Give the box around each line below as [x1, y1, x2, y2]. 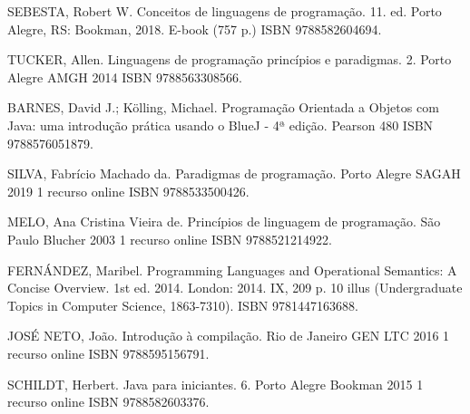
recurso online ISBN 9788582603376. [7, 392, 210, 411]
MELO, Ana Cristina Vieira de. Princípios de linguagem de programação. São [7, 212, 441, 231]
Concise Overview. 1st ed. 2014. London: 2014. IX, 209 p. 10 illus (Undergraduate [7, 278, 463, 297]
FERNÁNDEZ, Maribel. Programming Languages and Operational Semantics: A [7, 260, 457, 279]
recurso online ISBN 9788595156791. [7, 343, 210, 362]
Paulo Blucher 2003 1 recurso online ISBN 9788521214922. [7, 229, 332, 248]
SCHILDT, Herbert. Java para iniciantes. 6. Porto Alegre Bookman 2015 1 [7, 374, 424, 393]
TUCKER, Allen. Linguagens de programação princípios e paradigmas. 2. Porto [7, 50, 452, 69]
